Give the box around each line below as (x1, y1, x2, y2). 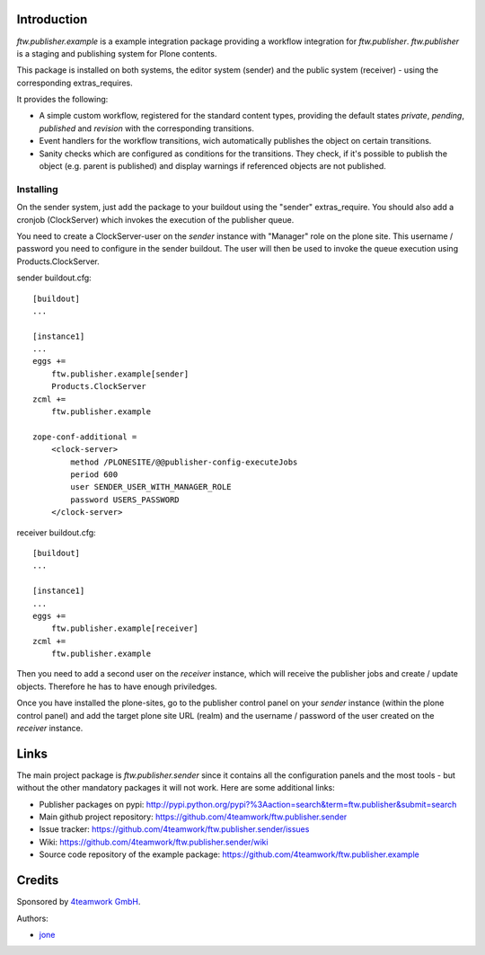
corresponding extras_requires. (16, 77, 134, 88)
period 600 (70, 469, 119, 480)
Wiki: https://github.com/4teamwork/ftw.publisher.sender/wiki (39, 836, 269, 847)
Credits (16, 872, 59, 889)
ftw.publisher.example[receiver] (50, 623, 199, 633)
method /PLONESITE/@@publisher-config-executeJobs (70, 456, 298, 467)
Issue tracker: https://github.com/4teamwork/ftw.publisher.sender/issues (39, 824, 310, 835)
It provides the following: (16, 94, 109, 105)
